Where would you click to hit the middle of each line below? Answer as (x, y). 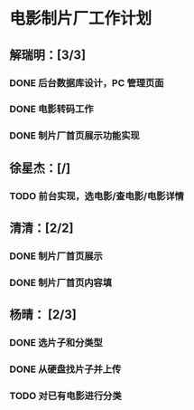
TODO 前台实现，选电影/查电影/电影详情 (97, 195)
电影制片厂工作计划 (81, 19)
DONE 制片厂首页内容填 (61, 282)
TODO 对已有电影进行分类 (65, 396)
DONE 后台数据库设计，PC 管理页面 (87, 82)
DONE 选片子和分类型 (56, 343)
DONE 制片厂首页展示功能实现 (74, 136)
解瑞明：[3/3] (48, 55)
